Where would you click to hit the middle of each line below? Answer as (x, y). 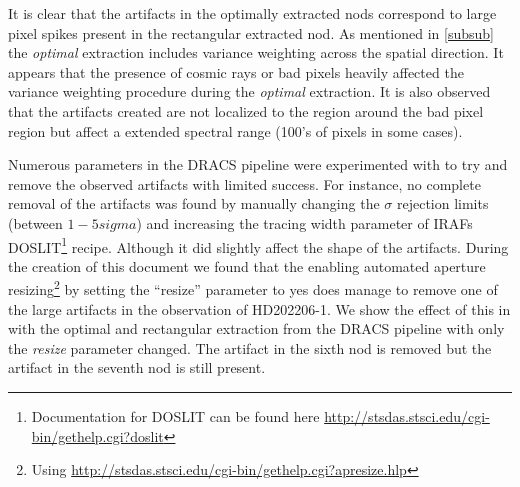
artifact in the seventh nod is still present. (137, 367)
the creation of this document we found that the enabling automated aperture (247, 265)
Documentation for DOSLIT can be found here (175, 416)
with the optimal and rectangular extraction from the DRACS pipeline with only (256, 328)
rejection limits (442, 203)
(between (35, 222)
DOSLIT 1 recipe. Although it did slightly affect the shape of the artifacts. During (258, 245)
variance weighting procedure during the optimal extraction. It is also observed (249, 91)
